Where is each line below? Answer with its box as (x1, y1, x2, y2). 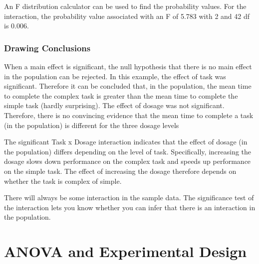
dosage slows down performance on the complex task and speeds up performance (4, 156, 251, 166)
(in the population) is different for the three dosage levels (4, 120, 179, 130)
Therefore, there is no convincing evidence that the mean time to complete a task (4, 110, 254, 120)
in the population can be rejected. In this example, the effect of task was (4, 71, 226, 81)
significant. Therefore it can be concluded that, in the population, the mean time (4, 81, 252, 91)
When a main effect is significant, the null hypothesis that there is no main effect (4, 61, 252, 71)
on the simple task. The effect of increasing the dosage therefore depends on (4, 165, 237, 176)
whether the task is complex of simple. (4, 175, 122, 186)
